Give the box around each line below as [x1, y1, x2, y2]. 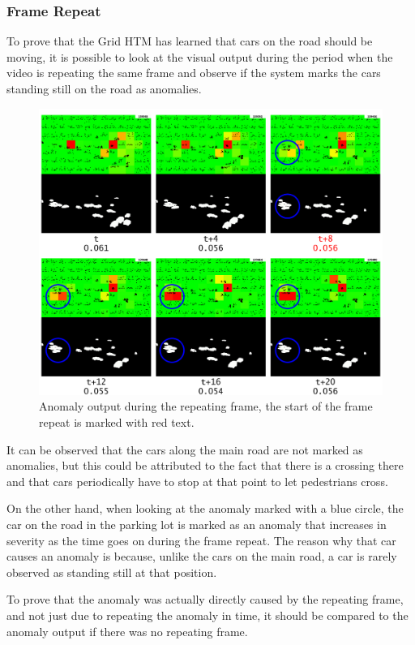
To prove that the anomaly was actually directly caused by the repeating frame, [6, 591, 404, 608]
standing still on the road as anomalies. [6, 80, 202, 97]
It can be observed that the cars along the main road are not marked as [6, 441, 363, 458]
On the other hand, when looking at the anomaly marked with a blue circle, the [6, 500, 404, 517]
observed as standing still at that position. [6, 563, 217, 580]
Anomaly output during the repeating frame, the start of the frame [39, 398, 373, 415]
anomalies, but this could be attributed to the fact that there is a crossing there [6, 457, 404, 474]
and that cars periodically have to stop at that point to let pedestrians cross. [6, 472, 388, 489]
